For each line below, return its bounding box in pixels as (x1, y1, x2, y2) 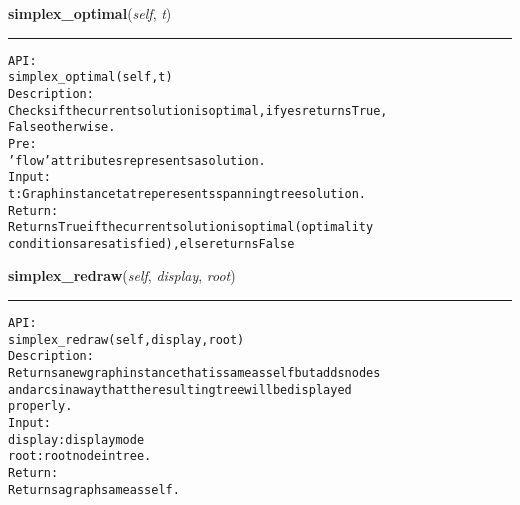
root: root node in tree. (8, 449, 152, 464)
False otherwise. (8, 120, 116, 135)
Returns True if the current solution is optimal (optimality (8, 220, 374, 235)
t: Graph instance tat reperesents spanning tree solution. (8, 186, 366, 201)
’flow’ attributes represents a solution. (8, 153, 266, 168)
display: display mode (8, 432, 145, 447)
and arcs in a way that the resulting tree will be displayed (8, 382, 352, 397)
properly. (8, 399, 73, 414)
